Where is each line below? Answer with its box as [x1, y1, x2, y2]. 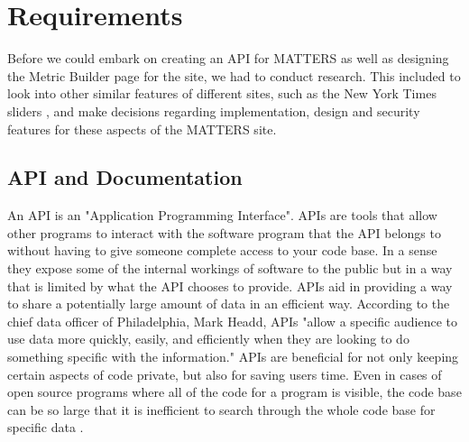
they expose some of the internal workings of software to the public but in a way [7, 259, 453, 278]
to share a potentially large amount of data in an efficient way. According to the [7, 294, 450, 313]
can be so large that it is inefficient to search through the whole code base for [7, 400, 436, 419]
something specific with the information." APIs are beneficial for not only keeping [7, 347, 459, 366]
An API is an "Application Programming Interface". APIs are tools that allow [7, 206, 437, 225]
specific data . [7, 418, 84, 437]
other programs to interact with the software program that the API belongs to [7, 223, 441, 242]
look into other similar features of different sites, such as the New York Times [7, 84, 437, 103]
